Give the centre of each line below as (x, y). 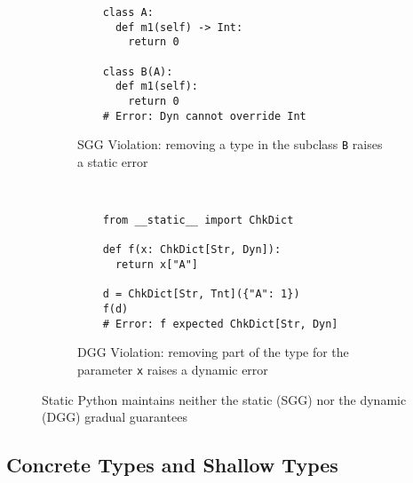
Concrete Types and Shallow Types (172, 465)
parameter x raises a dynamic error (173, 369)
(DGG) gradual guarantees (115, 417)
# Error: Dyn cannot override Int (204, 116)
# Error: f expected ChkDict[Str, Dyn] (220, 324)
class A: (128, 12)
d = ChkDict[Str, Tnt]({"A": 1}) (201, 294)
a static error (113, 161)
